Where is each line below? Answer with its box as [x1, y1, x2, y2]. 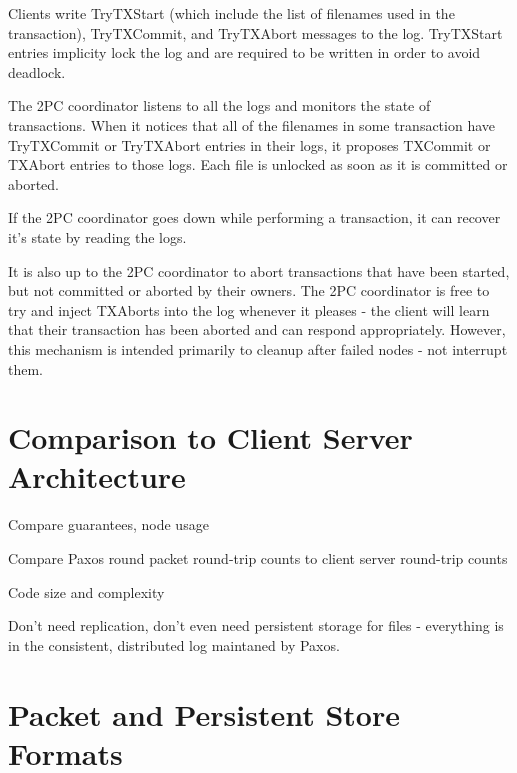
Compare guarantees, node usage [8, 514, 209, 535]
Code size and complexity [8, 581, 165, 602]
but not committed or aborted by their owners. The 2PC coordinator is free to [8, 280, 490, 301]
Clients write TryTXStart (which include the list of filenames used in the [8, 3, 455, 23]
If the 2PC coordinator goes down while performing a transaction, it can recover [8, 207, 501, 228]
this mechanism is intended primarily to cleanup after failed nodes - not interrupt [8, 338, 508, 359]
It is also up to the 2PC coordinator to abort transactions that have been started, [8, 260, 510, 281]
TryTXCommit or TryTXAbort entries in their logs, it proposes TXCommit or [8, 134, 491, 155]
